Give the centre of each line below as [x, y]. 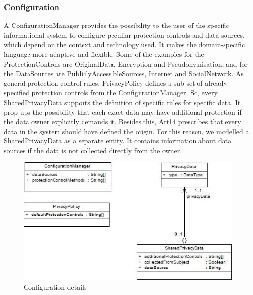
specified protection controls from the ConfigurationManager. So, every [111, 93]
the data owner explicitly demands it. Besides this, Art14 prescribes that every [123, 121]
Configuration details [55, 286]
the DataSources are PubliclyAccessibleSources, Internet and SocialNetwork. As [124, 73]
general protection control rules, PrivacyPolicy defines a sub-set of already [115, 83]
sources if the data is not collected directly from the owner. [93, 150]
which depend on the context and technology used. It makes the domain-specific [125, 44]
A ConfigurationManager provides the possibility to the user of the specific [117, 25]
